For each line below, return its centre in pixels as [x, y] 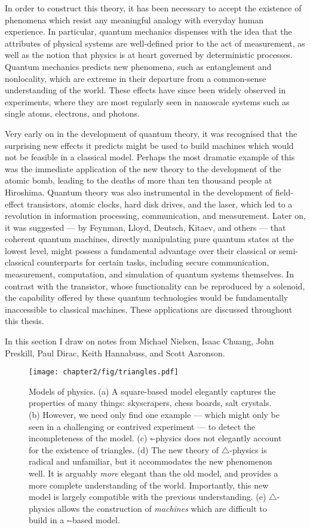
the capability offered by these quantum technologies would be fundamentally [147, 297]
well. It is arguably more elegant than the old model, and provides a [154, 473]
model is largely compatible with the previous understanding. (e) [148, 497]
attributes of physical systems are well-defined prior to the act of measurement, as [155, 43]
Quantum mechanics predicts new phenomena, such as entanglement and [138, 66]
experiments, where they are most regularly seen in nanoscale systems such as [147, 101]
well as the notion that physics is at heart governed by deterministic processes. [149, 55]
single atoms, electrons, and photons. [72, 113]
